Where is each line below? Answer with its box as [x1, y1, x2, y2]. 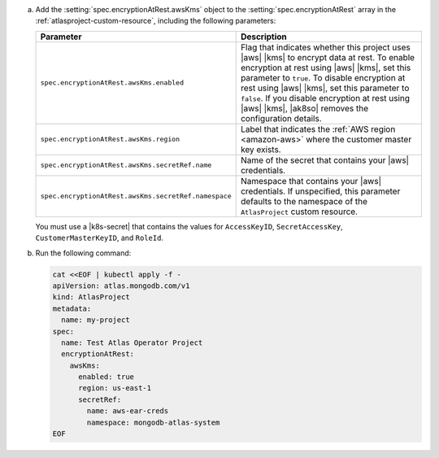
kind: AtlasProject [52, 293, 130, 302]
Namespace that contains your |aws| [240, 175, 382, 186]
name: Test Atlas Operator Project [61, 338, 203, 347]
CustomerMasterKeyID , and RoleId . [35, 233, 164, 243]
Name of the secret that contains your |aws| [240, 155, 410, 166]
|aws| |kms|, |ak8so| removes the [240, 103, 369, 114]
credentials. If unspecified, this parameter [240, 185, 401, 197]
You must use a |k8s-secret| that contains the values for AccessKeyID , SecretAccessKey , [35, 221, 343, 231]
